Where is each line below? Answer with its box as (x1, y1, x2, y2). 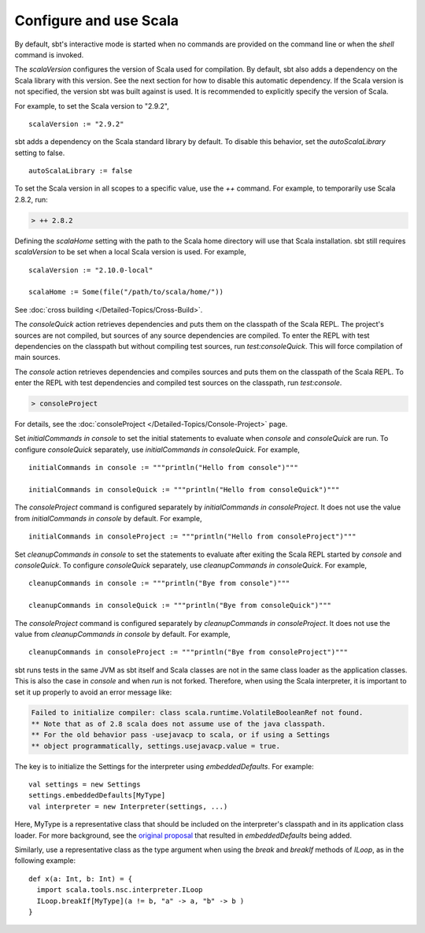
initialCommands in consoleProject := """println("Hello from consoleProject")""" (28, 532, 357, 541)
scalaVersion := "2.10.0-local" (28, 265, 153, 275)
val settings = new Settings (28, 780, 141, 789)
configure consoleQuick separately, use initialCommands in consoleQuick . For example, (14, 445, 301, 454)
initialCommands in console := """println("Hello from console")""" (28, 463, 298, 472)
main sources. (14, 353, 61, 362)
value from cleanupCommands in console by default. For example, (14, 629, 231, 639)
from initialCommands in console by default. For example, (14, 513, 202, 523)
